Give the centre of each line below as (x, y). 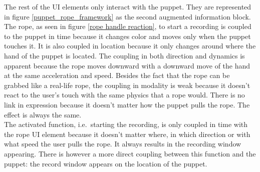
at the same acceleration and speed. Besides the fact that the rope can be (117, 75)
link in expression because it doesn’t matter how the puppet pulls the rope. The (127, 104)
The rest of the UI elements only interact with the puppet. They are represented (128, 6)
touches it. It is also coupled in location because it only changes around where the (130, 46)
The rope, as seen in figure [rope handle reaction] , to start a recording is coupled (128, 26)
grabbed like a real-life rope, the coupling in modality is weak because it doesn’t (127, 85)
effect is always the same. (43, 114)
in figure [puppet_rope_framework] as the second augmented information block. (127, 16)
